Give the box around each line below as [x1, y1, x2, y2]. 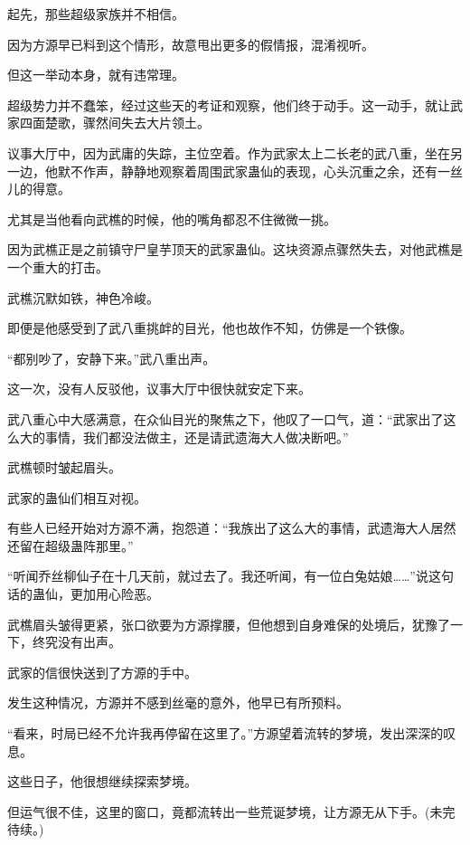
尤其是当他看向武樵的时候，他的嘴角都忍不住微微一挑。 [7, 209, 336, 228]
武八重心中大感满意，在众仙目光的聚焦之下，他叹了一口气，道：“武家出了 [7, 409, 444, 428]
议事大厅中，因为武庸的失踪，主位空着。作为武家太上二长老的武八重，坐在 [7, 143, 450, 162]
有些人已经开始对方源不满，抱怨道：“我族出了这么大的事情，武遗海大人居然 [7, 518, 456, 537]
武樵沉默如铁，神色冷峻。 [7, 288, 159, 307]
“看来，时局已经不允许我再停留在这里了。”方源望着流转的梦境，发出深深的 [7, 724, 444, 743]
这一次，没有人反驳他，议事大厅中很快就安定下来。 [7, 379, 311, 398]
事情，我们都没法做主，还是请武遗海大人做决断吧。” [44, 427, 349, 446]
